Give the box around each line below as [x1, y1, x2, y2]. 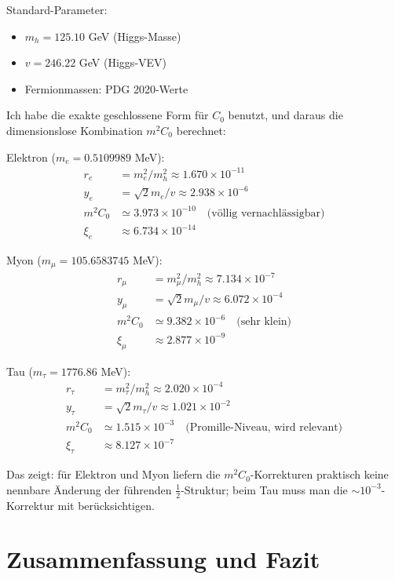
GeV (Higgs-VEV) [79, 54, 167, 71]
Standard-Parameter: [6, 2, 108, 17]
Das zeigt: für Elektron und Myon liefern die [6, 466, 221, 482]
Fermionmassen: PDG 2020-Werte [24, 80, 188, 96]
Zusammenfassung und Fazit [6, 543, 320, 575]
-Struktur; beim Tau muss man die [181, 481, 348, 497]
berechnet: [176, 122, 226, 138]
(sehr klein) [236, 316, 292, 328]
